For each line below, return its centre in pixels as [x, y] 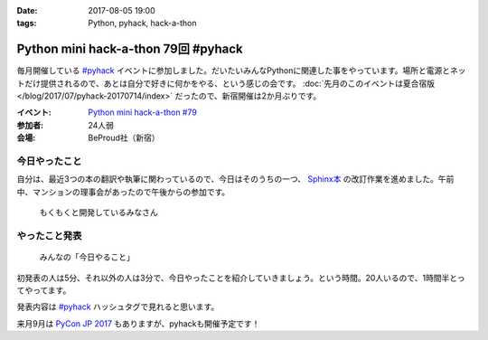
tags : [27, 24]
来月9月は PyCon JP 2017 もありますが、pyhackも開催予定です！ [138, 323]
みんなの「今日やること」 [87, 257]
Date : [27, 10]
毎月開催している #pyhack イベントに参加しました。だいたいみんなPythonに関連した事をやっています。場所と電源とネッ [241, 71]
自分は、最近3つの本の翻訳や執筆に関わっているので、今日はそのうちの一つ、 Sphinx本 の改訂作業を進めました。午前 [235, 179]
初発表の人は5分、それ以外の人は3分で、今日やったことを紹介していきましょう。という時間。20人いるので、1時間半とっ [241, 278]
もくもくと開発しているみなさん [99, 212]
